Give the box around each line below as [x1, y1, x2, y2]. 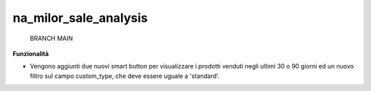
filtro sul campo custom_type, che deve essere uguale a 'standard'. [30, 72, 220, 80]
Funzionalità [12, 49, 49, 57]
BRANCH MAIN [30, 34, 74, 42]
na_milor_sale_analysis [12, 10, 148, 25]
